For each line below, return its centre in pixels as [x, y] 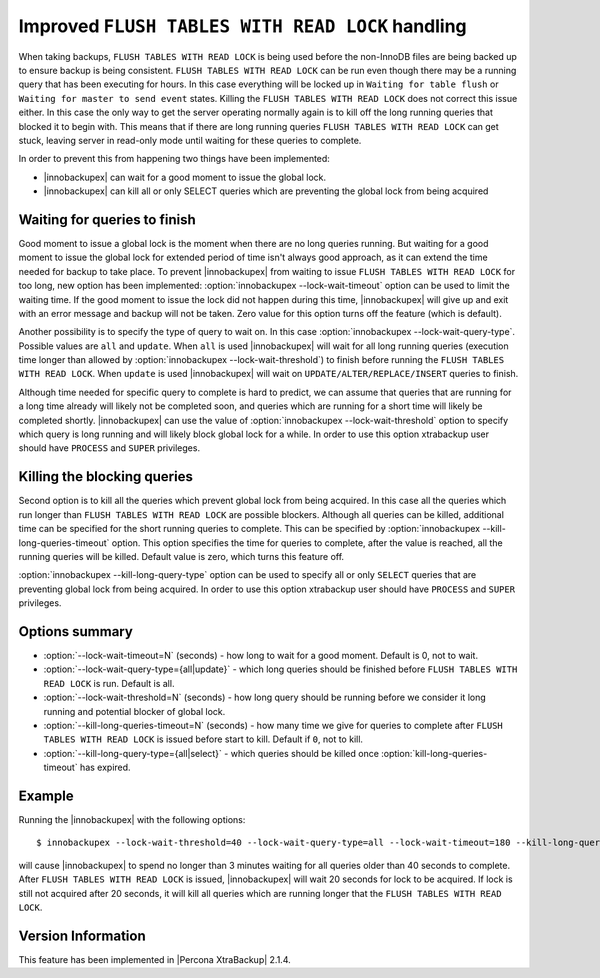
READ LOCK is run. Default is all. [109, 683]
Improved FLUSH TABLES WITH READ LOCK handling [242, 26]
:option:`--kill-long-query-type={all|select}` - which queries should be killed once [211, 753]
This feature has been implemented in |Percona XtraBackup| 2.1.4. [155, 959]
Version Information [82, 935]
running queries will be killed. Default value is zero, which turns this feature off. [181, 556]
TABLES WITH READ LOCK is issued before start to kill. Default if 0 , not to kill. [203, 739]
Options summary [76, 631]
